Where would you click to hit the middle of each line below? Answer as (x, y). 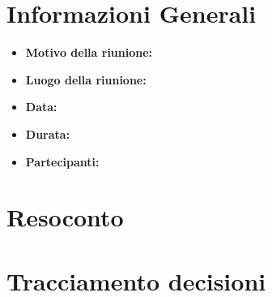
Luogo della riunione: (86, 79)
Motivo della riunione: (89, 52)
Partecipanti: (62, 161)
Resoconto (65, 217)
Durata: (48, 133)
